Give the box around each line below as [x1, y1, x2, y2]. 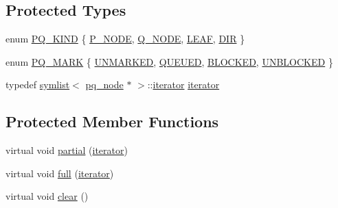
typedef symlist [5, 77, 70, 92]
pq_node [85, 77, 124, 92]
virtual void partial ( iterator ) [5, 143, 128, 157]
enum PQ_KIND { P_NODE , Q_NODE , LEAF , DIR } [5, 31, 245, 46]
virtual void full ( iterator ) [5, 166, 114, 180]
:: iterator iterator [147, 77, 220, 92]
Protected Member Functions [5, 111, 219, 132]
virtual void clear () [5, 189, 89, 203]
